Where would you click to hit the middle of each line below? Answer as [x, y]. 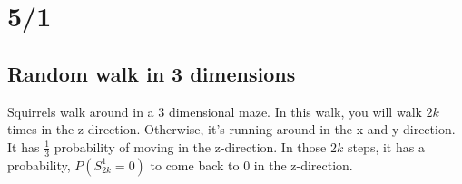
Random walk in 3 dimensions [152, 73]
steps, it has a [386, 146]
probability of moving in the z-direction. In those [190, 146]
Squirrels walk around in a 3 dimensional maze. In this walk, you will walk [215, 111]
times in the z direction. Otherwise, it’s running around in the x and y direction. [231, 129]
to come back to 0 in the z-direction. [251, 165]
